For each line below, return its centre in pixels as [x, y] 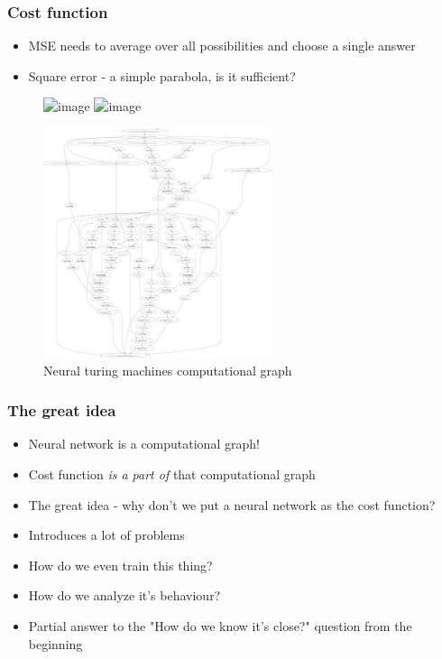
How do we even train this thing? [120, 565]
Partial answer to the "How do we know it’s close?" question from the [220, 625]
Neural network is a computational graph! [144, 444]
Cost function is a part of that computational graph [172, 473]
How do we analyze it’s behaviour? [124, 595]
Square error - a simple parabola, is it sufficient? [162, 75]
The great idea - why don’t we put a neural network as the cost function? [232, 504]
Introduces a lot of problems [106, 535]
